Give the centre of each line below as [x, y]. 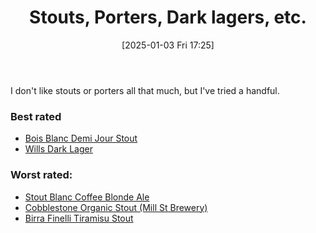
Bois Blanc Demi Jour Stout [81, 138]
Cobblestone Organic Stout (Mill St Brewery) [116, 207]
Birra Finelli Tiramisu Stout [79, 218]
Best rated [36, 116]
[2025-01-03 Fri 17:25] [168, 45]
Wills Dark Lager [58, 149]
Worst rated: [41, 175]
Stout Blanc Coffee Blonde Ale [87, 197]
